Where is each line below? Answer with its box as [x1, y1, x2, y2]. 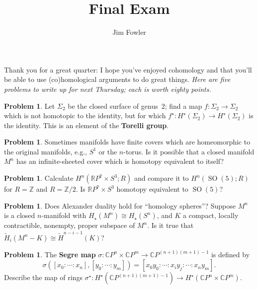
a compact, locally [183, 210, 239, 220]
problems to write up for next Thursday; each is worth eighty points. [4, 83, 211, 94]
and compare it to [134, 173, 189, 183]
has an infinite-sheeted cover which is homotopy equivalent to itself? [16, 156, 224, 166]
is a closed [4, 210, 35, 220]
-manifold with [41, 210, 86, 220]
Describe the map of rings [4, 272, 83, 283]
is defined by [211, 249, 250, 259]
